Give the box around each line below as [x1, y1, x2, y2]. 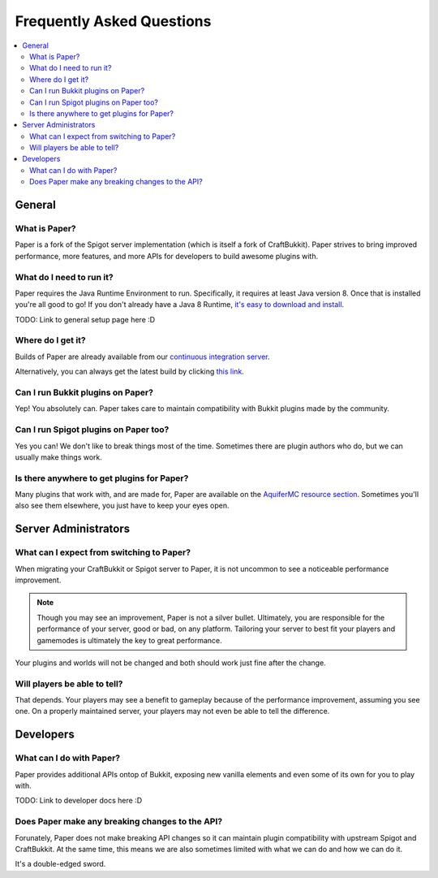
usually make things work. [15, 452, 103, 462]
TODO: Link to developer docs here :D [15, 796, 143, 806]
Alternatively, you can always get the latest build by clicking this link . [15, 366, 245, 377]
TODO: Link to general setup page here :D [15, 314, 156, 324]
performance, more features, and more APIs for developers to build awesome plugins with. [15, 251, 319, 261]
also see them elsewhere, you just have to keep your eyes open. [15, 500, 230, 511]
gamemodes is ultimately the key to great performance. [36, 635, 222, 645]
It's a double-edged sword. [15, 859, 106, 869]
